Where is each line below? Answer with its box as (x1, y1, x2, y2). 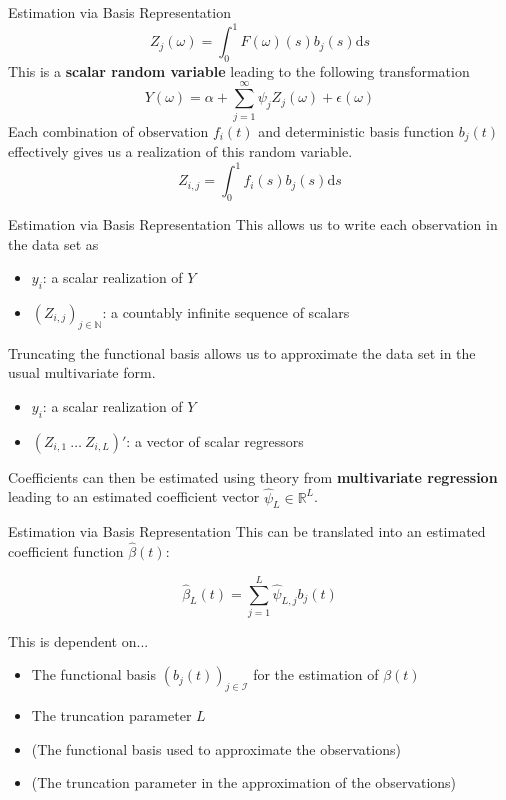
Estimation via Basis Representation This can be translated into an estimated (8, 521, 486, 542)
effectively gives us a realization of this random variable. (8, 141, 353, 162)
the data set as (8, 233, 99, 254)
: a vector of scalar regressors (126, 430, 304, 451)
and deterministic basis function (258, 120, 455, 141)
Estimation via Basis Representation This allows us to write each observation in (8, 213, 498, 234)
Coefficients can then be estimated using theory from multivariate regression (8, 466, 498, 487)
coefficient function (8, 541, 124, 562)
